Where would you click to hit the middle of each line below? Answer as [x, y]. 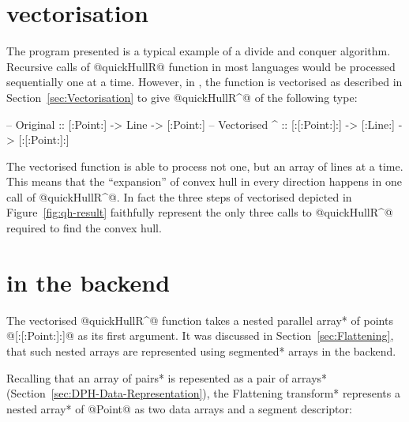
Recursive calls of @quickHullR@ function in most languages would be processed [201, 66]
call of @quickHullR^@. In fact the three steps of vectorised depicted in [179, 196]
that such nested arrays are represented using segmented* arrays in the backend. [201, 350]
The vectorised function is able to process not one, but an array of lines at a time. [205, 166]
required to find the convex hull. [84, 228]
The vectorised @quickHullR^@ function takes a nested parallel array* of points [200, 320]
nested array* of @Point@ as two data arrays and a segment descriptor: [179, 408]
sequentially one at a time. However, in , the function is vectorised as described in [204, 82]
